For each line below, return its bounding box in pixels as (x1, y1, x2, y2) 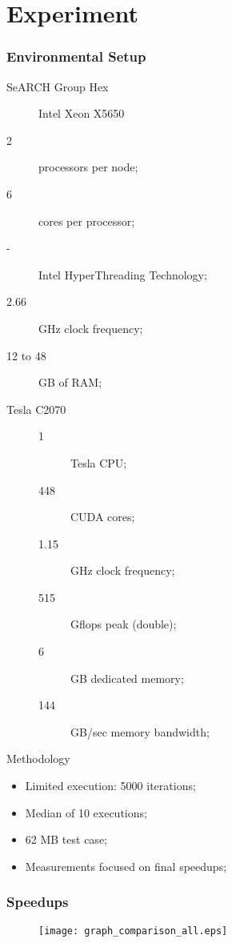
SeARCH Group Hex (6, 78, 109, 94)
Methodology (6, 750, 70, 767)
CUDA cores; (70, 508, 135, 525)
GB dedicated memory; (70, 669, 184, 686)
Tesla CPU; (70, 454, 127, 471)
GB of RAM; (38, 374, 102, 391)
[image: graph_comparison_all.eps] (38, 925, 228, 937)
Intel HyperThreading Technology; (38, 266, 207, 283)
